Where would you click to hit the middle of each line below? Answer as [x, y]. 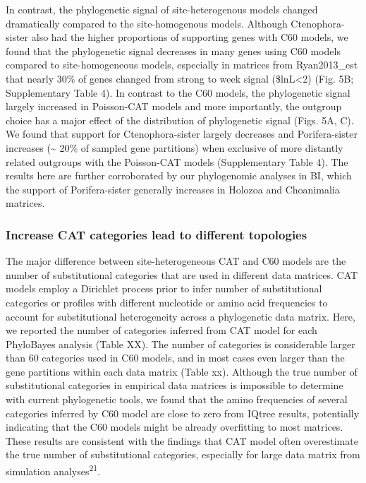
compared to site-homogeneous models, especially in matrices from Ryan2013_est [182, 65]
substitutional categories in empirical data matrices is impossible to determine [175, 385]
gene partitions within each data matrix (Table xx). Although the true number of [182, 371]
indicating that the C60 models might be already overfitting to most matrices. [175, 427]
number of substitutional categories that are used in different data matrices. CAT [182, 274]
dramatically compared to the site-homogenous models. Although [147, 23]
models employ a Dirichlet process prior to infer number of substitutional [164, 288]
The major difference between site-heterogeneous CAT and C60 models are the [176, 261]
